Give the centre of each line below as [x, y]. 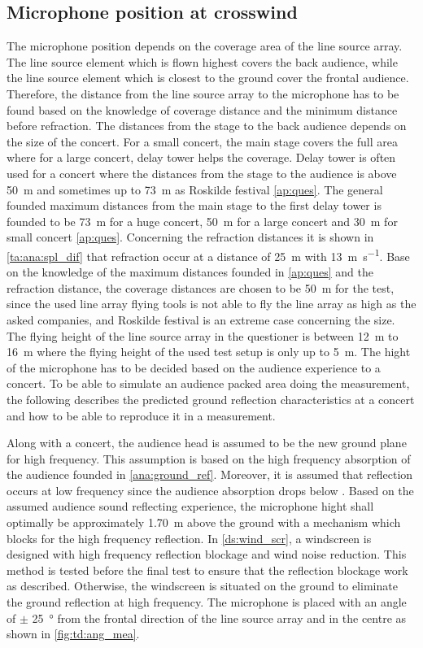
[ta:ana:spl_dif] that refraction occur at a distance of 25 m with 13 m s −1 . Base [208, 254]
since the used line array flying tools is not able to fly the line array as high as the [211, 304]
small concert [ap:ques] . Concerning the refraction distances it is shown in [190, 237]
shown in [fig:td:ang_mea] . [73, 634]
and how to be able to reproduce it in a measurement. [141, 415]
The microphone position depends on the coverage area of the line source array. [205, 46]
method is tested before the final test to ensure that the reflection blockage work [207, 570]
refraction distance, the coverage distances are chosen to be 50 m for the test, [201, 287]
